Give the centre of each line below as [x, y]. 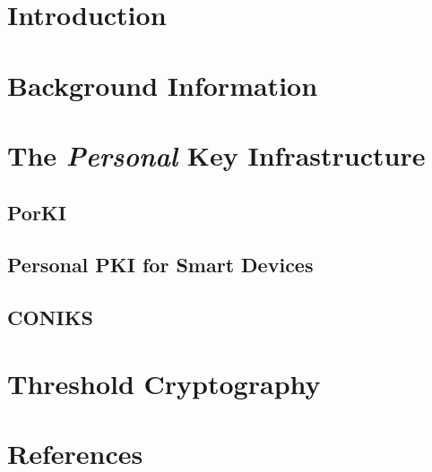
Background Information [163, 85]
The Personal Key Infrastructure [216, 155]
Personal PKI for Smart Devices [160, 265]
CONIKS [50, 318]
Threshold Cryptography [164, 383]
